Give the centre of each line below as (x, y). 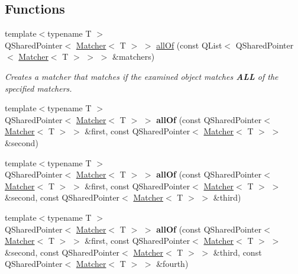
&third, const (237, 252)
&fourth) (172, 264)
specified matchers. (38, 88)
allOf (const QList (189, 45)
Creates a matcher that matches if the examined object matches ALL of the (142, 76)
